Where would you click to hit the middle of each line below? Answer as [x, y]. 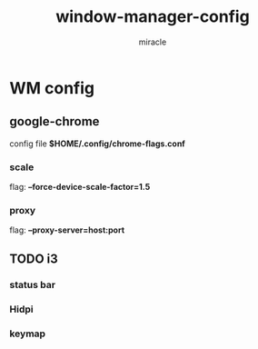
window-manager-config [153, 17]
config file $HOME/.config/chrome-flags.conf [98, 144]
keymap [28, 334]
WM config [52, 88]
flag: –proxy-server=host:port [67, 230]
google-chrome [55, 121]
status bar [33, 284]
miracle [153, 42]
